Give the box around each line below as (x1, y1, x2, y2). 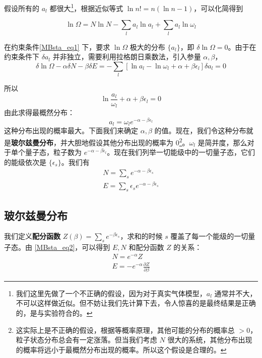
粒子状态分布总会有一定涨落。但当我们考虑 (16, 334, 157, 345)
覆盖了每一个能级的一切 (170, 231, 248, 241)
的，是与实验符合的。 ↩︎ (16, 307, 93, 318)
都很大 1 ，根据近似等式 (49, 2, 123, 13)
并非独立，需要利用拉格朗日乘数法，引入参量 (52, 51, 201, 62)
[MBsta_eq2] (34, 242, 75, 252)
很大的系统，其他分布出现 (167, 334, 252, 345)
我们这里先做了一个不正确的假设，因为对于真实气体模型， (16, 288, 207, 298)
